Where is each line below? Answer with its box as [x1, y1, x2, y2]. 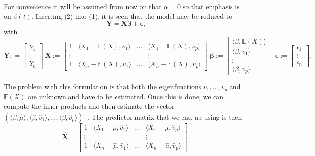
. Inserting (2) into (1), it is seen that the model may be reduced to [31, 11, 232, 21]
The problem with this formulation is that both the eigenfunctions [4, 81, 201, 92]
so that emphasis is [182, 1, 240, 11]
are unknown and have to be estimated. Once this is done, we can [28, 91, 224, 101]
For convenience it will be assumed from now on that [4, 1, 162, 11]
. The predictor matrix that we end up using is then [87, 111, 242, 122]
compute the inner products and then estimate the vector [4, 101, 175, 111]
